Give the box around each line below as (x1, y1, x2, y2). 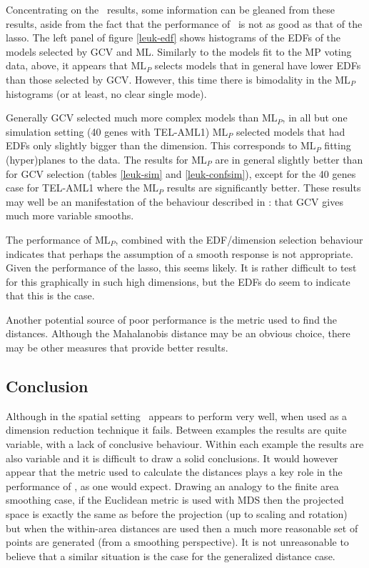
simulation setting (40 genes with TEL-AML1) (6, 124, 210, 139)
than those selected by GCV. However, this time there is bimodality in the (6, 71, 332, 86)
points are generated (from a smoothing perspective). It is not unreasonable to (6, 534, 349, 549)
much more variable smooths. (6, 208, 134, 223)
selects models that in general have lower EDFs (154, 58, 361, 73)
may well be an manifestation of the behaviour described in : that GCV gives (6, 194, 343, 209)
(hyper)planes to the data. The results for (6, 151, 188, 166)
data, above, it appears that (6, 58, 128, 73)
